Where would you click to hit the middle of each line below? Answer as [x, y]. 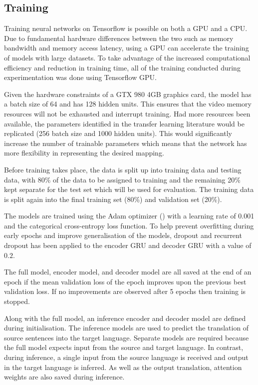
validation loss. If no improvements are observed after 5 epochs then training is [125, 291]
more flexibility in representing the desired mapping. [84, 153]
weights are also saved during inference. [64, 377]
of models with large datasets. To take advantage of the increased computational [127, 57]
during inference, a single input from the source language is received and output [126, 357]
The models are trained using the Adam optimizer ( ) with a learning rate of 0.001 [129, 216]
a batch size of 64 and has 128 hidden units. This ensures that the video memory [128, 104]
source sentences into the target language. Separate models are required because [127, 337]
